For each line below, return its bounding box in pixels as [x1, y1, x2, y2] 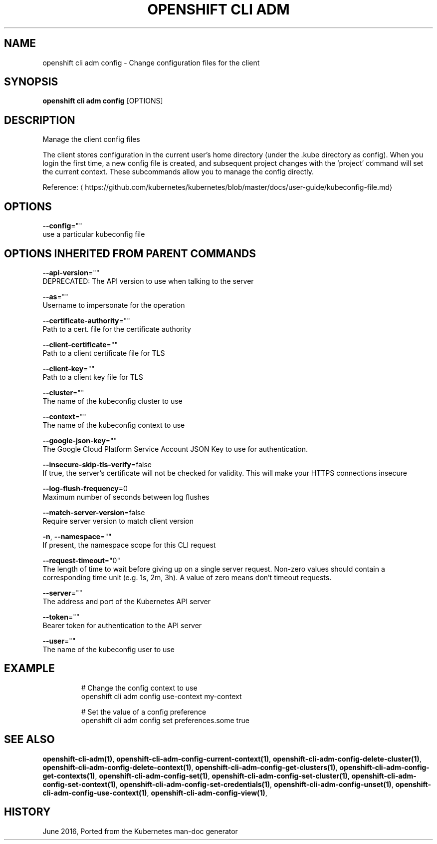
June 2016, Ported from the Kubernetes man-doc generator [42, 827, 238, 836]
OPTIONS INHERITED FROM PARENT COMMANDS [4, 247, 256, 260]
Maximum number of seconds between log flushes [42, 492, 210, 501]
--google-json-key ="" [42, 436, 117, 445]
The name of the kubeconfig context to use [42, 420, 185, 429]
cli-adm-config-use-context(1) [42, 788, 147, 797]
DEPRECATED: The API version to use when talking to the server [42, 276, 254, 285]
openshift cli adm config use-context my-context [81, 692, 242, 701]
